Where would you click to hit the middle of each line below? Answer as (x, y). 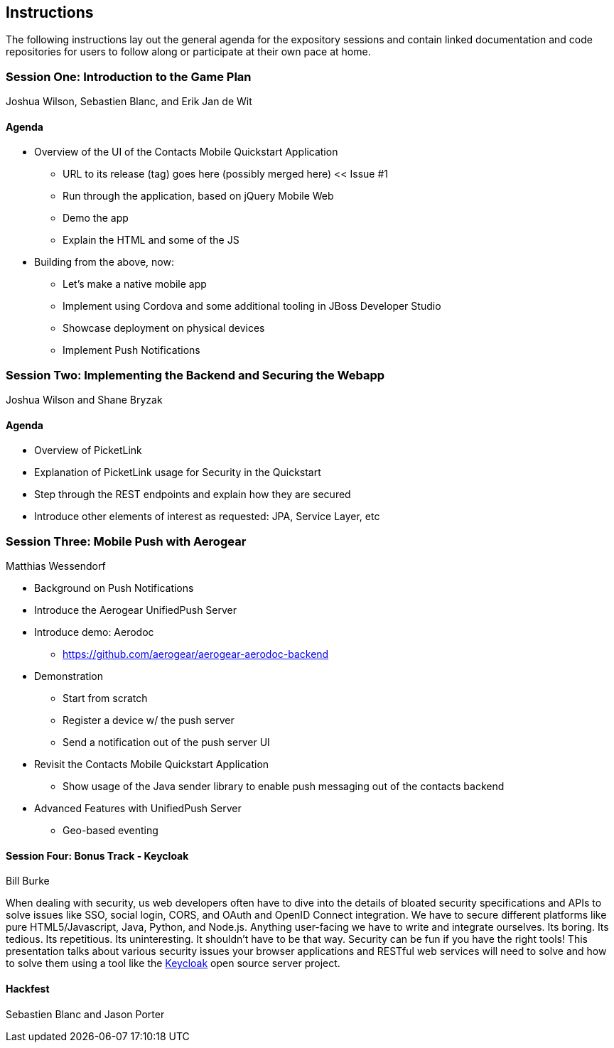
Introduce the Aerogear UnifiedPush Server (136, 610)
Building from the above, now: (104, 262)
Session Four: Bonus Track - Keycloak (97, 855)
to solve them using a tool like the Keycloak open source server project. (173, 963)
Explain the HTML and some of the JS (151, 240)
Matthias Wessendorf (56, 566)
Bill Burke (28, 881)
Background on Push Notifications (114, 588)
